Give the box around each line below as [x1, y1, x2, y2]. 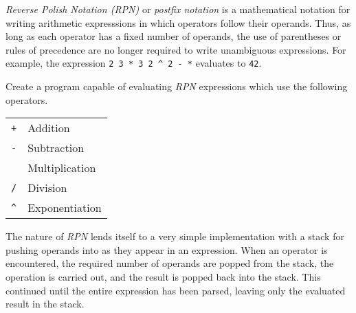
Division [27, 180, 67, 196]
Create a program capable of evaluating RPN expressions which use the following [5, 79, 348, 94]
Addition [27, 120, 70, 136]
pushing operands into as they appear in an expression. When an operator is [5, 242, 328, 257]
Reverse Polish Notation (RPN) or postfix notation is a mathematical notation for [5, 2, 351, 16]
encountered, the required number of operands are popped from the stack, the [5, 256, 334, 270]
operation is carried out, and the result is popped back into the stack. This [5, 270, 321, 283]
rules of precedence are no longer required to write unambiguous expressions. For [5, 42, 346, 56]
